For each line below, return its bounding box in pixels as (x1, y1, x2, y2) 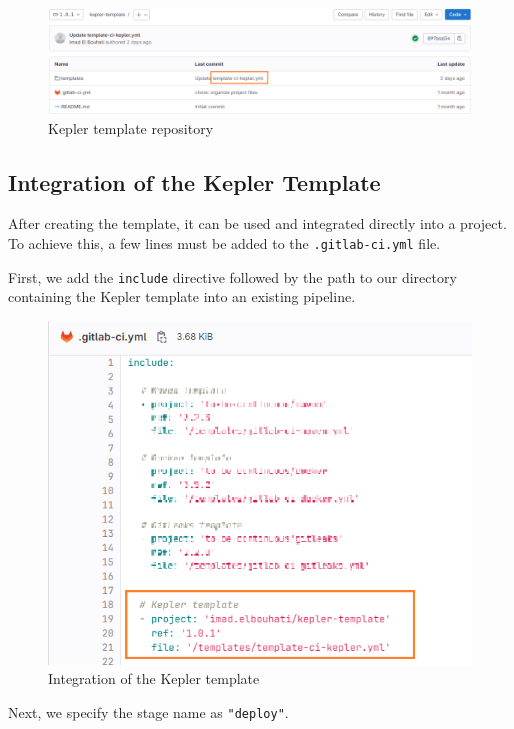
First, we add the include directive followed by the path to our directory (8, 266, 457, 287)
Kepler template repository (48, 117, 214, 138)
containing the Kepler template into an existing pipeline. (8, 286, 356, 307)
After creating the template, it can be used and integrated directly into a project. (8, 213, 507, 234)
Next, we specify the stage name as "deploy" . (8, 701, 289, 722)
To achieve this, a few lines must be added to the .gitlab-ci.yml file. (8, 232, 441, 253)
